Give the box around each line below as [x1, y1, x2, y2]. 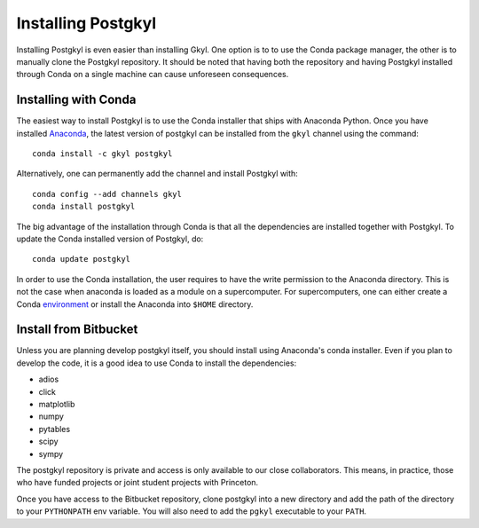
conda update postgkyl [32, 254, 131, 264]
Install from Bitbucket [16, 322, 138, 337]
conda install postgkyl [32, 201, 136, 212]
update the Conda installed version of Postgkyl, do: [16, 233, 204, 244]
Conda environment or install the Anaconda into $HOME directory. [16, 298, 254, 310]
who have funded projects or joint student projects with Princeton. [16, 477, 259, 488]
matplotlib [38, 399, 75, 409]
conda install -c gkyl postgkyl [32, 149, 173, 159]
